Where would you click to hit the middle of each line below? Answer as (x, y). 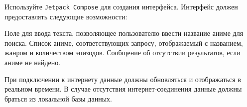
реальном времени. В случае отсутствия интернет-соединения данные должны (123, 89)
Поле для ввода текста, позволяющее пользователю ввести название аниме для (124, 33)
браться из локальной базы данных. (58, 98)
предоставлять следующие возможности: (66, 16)
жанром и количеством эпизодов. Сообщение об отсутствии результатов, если (123, 53)
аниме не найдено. (33, 62)
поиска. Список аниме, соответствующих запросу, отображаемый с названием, (124, 43)
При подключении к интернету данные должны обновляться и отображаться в (123, 79)
